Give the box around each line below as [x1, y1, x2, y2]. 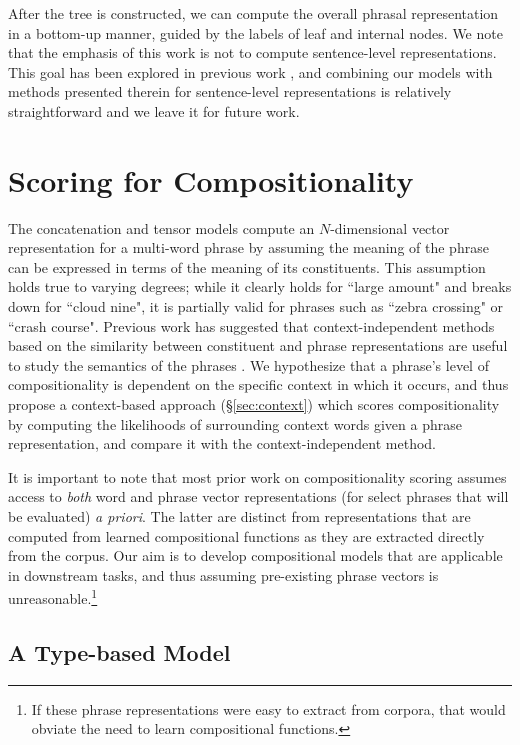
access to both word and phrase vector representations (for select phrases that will [8, 486, 509, 507]
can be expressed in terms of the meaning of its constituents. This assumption [8, 256, 486, 277]
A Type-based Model [8, 637, 231, 668]
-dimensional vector [330, 217, 450, 238]
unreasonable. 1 [8, 585, 98, 609]
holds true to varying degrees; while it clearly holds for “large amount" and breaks [8, 276, 512, 297]
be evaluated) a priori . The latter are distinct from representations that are [8, 506, 471, 526]
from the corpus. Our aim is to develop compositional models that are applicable [8, 545, 503, 566]
